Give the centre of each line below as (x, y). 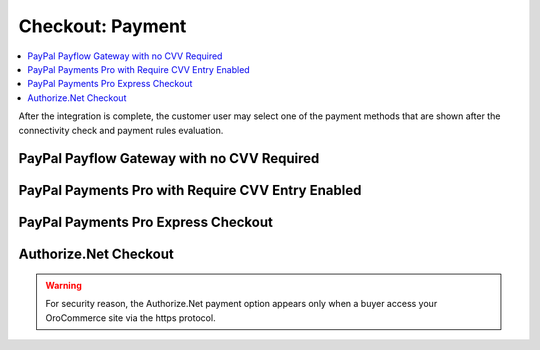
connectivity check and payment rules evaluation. (121, 130)
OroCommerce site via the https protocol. (130, 317)
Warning (63, 285)
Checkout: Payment (102, 26)
